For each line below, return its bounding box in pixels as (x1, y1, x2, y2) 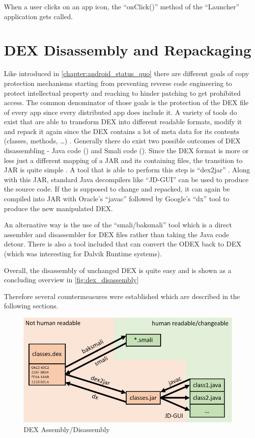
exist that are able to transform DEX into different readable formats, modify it (4, 116, 242, 127)
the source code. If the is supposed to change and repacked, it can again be (4, 184, 230, 194)
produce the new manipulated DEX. (4, 203, 113, 213)
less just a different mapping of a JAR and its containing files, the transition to (4, 155, 243, 165)
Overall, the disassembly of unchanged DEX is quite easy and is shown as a (4, 265, 231, 275)
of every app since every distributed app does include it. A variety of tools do (4, 107, 237, 117)
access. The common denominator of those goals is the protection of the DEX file (4, 97, 249, 108)
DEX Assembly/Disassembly (24, 424, 110, 434)
